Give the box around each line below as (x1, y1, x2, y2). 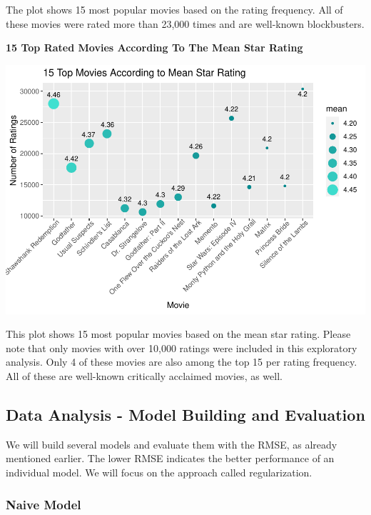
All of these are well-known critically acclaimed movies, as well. (6, 369, 283, 384)
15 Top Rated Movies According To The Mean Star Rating (6, 40, 303, 55)
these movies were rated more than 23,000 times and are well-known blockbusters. (6, 16, 365, 31)
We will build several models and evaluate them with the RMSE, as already (6, 436, 337, 451)
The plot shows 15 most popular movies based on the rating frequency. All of (6, 2, 343, 16)
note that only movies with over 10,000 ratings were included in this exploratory (6, 340, 357, 355)
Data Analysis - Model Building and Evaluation (6, 404, 365, 426)
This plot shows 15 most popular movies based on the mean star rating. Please (6, 326, 351, 341)
